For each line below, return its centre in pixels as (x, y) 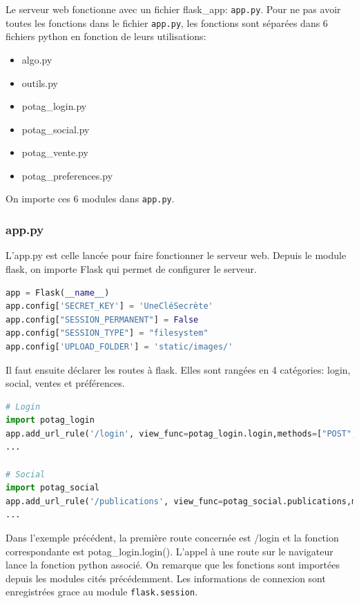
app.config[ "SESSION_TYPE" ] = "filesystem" (107, 333)
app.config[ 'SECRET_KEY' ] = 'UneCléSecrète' (109, 306)
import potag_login (50, 420)
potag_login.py (54, 106)
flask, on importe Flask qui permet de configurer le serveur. (131, 268)
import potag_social (53, 488)
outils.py (40, 83)
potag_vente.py (55, 152)
